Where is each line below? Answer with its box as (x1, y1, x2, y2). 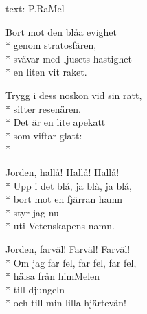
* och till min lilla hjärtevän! (5, 295, 126, 310)
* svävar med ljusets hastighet (5, 51, 132, 65)
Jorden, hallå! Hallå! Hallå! (5, 164, 120, 179)
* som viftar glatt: (5, 128, 82, 142)
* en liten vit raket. (5, 65, 87, 79)
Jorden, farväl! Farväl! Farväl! (5, 241, 131, 256)
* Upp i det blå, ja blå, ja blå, (5, 178, 132, 192)
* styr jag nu (5, 205, 59, 219)
